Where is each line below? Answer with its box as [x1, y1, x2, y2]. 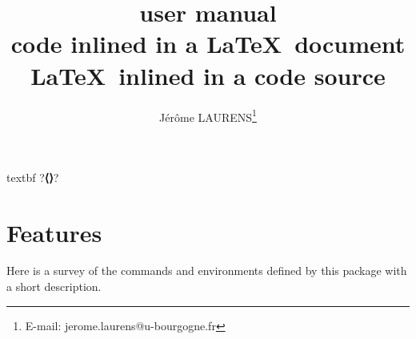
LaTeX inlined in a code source [30, 59, 386, 91]
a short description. [6, 278, 102, 295]
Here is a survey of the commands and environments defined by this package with [6, 262, 407, 279]
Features [6, 216, 102, 248]
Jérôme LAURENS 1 [159, 106, 257, 125]
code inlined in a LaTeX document [10, 27, 406, 60]
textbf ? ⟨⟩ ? [6, 168, 59, 185]
